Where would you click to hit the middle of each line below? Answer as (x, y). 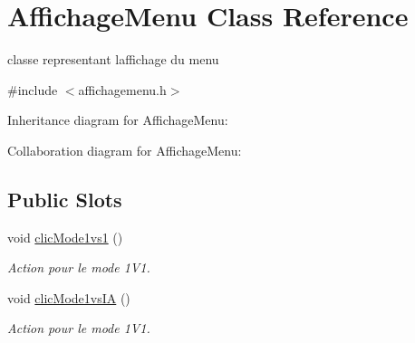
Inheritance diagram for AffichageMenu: (118, 120)
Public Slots (65, 199)
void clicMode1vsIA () (69, 297)
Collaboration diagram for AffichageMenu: (125, 150)
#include (33, 89)
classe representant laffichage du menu (113, 59)
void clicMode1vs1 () (65, 237)
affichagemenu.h (122, 89)
